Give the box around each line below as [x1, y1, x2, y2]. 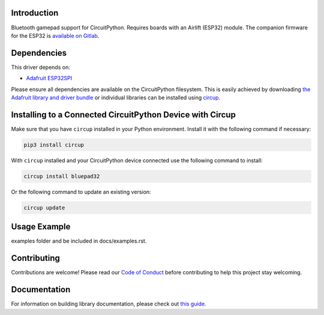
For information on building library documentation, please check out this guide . [11, 300, 206, 308]
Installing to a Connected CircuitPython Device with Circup [11, 110, 236, 120]
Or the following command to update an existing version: [11, 188, 151, 195]
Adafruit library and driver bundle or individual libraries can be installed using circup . [11, 93, 221, 101]
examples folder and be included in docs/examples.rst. [11, 237, 147, 245]
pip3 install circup [23, 141, 84, 148]
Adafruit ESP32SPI [26, 75, 72, 82]
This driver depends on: [11, 63, 70, 71]
